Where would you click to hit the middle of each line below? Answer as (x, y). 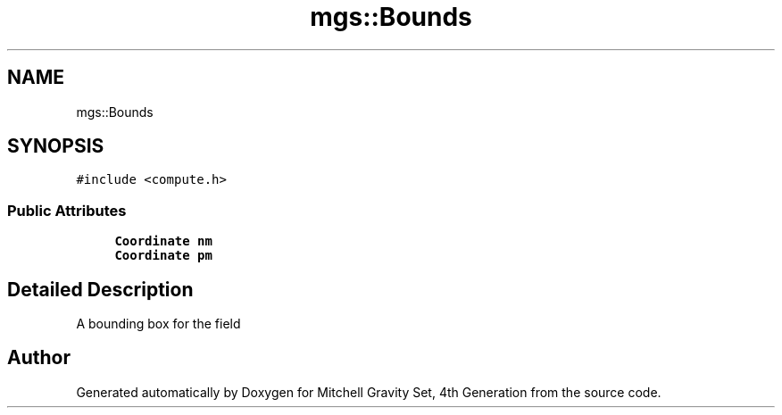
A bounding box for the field (158, 324)
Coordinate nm (163, 241)
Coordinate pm (163, 256)
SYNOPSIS (56, 146)
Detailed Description (100, 289)
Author (39, 358)
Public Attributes (67, 210)
